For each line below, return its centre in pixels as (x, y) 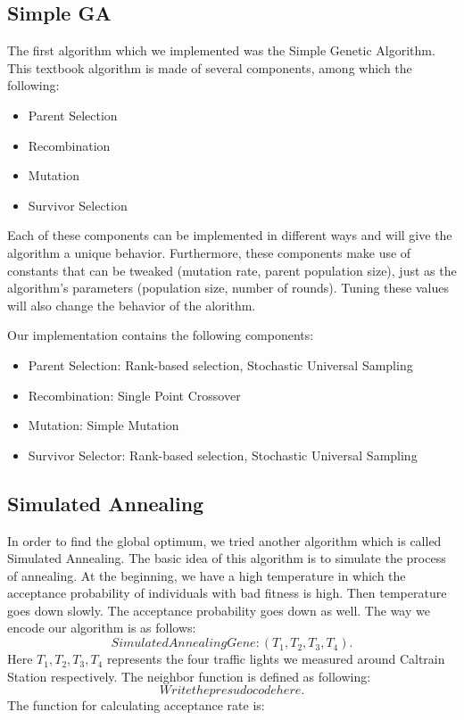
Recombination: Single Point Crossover (134, 395)
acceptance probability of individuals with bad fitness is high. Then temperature (227, 593)
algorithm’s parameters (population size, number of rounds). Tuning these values (228, 288)
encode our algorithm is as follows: (102, 628)
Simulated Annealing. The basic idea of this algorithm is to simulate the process (227, 558)
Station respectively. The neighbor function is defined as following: (189, 676)
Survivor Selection (78, 205)
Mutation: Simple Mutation (104, 425)
